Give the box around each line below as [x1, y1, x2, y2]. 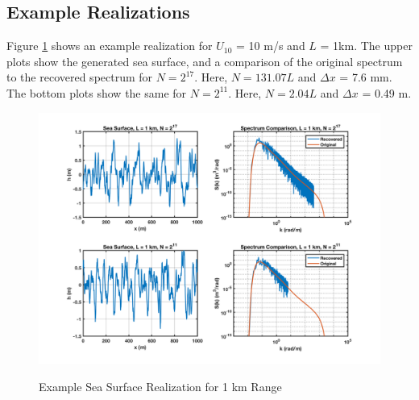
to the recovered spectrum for [6, 69, 153, 85]
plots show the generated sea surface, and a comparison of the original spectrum [6, 52, 403, 69]
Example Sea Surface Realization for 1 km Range [39, 377, 282, 394]
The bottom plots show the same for [6, 84, 187, 101]
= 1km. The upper [320, 37, 413, 54]
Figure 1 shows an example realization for [6, 37, 213, 54]
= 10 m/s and [236, 37, 305, 54]
